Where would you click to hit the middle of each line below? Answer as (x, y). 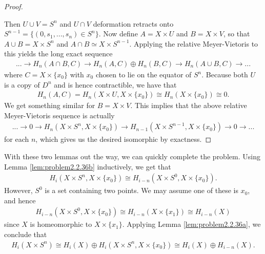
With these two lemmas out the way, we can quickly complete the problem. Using (132, 156)
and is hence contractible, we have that (115, 84)
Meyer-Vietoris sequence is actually (59, 115)
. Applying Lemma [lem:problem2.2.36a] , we (191, 224)
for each (17, 139)
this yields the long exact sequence (58, 54)
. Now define (118, 34)
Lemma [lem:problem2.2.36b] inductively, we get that (88, 166)
